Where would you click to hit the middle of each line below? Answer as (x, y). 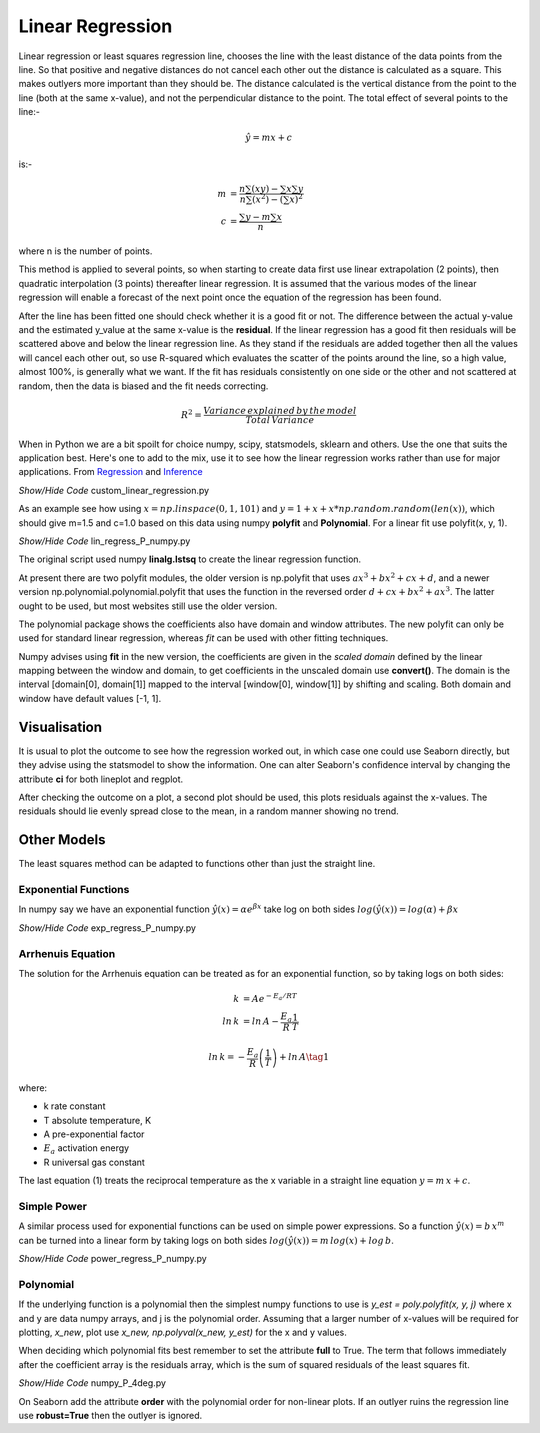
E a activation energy (86, 1149)
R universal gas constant (94, 1162)
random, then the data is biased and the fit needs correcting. (143, 386)
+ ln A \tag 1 (304, 1057)
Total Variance (280, 419)
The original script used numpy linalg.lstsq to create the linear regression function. (190, 559)
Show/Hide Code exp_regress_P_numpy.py (107, 927)
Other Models (62, 840)
